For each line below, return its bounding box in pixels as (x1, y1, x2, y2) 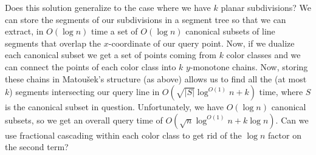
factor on (268, 128, 301, 141)
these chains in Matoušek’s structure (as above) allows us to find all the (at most (5, 72, 307, 85)
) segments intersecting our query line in (9, 85, 160, 98)
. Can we (275, 113, 309, 126)
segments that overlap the (5, 36, 101, 49)
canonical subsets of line (185, 25, 275, 38)
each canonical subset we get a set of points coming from (5, 48, 216, 61)
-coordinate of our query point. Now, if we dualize (108, 36, 295, 49)
